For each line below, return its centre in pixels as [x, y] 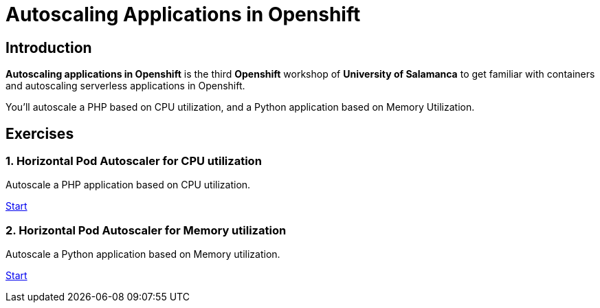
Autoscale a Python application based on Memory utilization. [143, 254]
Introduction [49, 47]
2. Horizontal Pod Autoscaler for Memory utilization [146, 230]
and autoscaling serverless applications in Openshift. [125, 86]
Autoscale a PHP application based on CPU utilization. [128, 185]
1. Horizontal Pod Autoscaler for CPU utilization [134, 161]
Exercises [40, 133]
